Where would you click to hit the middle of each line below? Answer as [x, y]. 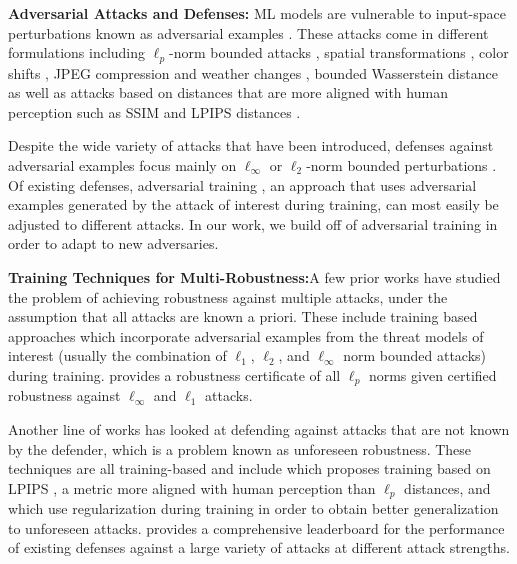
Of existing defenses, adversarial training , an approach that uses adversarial [242, 184]
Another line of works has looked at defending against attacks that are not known [259, 429]
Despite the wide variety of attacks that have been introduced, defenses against [251, 145]
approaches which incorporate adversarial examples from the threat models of [246, 335]
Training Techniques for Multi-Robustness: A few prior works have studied [254, 276]
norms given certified [432, 374]
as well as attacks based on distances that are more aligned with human [228, 92]
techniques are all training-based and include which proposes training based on [249, 468]
